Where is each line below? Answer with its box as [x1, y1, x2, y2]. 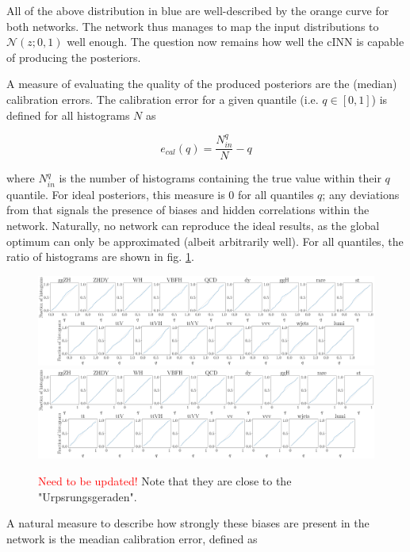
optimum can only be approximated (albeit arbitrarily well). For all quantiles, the [6, 232, 404, 249]
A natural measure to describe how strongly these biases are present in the [6, 515, 370, 531]
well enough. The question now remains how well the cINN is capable [67, 33, 404, 50]
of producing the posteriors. [6, 48, 141, 65]
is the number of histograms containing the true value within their [59, 170, 381, 186]
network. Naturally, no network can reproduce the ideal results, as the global [6, 217, 380, 234]
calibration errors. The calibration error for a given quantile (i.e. [6, 90, 319, 107]
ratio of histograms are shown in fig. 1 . [6, 248, 194, 265]
